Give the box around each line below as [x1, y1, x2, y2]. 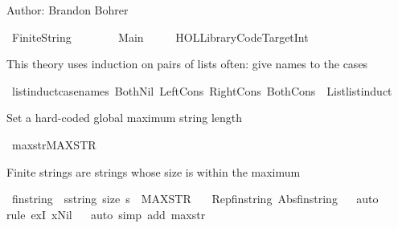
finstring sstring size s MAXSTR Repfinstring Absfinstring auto [11, 190, 379, 207]
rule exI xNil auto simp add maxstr [6, 206, 206, 222]
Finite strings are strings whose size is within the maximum [6, 163, 301, 180]
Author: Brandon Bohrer [6, 2, 129, 18]
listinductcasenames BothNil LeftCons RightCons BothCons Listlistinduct [11, 82, 392, 99]
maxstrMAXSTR [11, 136, 96, 153]
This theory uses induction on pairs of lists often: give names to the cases [6, 55, 368, 72]
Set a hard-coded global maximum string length [6, 109, 243, 126]
